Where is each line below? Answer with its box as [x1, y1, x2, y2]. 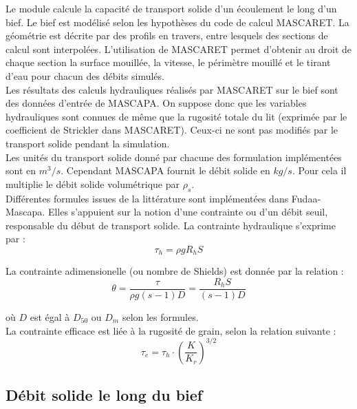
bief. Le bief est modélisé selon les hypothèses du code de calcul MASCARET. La [6, 14, 349, 29]
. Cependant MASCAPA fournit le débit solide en [61, 163, 270, 178]
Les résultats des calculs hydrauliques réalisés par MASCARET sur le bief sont [6, 82, 338, 96]
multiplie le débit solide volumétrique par [6, 176, 180, 191]
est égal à [30, 310, 70, 324]
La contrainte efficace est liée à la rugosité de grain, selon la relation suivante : [6, 323, 336, 337]
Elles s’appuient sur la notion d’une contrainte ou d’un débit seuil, [47, 204, 328, 219]
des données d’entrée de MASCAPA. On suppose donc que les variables [6, 96, 307, 110]
